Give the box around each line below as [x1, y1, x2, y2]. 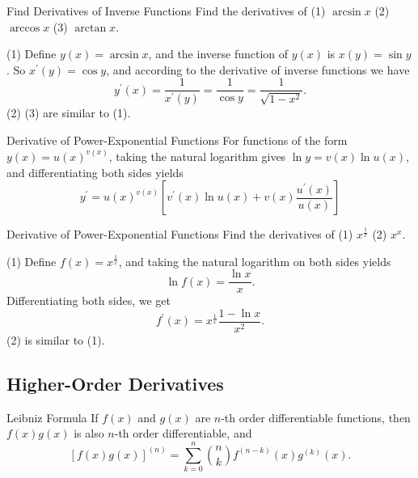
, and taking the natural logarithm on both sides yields [118, 252, 391, 269]
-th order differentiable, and [114, 425, 252, 442]
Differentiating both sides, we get [6, 292, 171, 309]
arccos [9, 22, 40, 34]
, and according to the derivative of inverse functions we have [106, 61, 410, 78]
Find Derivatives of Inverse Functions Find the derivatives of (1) [6, 2, 326, 19]
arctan [74, 22, 107, 34]
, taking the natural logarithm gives [108, 147, 286, 164]
